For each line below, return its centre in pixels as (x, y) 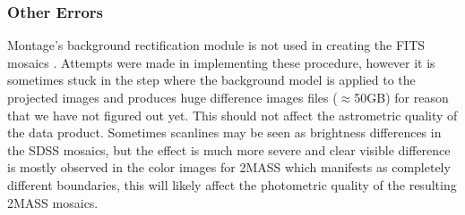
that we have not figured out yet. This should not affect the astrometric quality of (232, 115)
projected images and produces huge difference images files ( (172, 97)
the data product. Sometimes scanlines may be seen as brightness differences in (224, 132)
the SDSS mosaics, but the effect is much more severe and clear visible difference (229, 149)
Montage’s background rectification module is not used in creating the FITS (216, 45)
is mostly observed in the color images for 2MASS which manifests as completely (229, 167)
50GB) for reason (401, 97)
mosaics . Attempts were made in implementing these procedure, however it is (221, 62)
